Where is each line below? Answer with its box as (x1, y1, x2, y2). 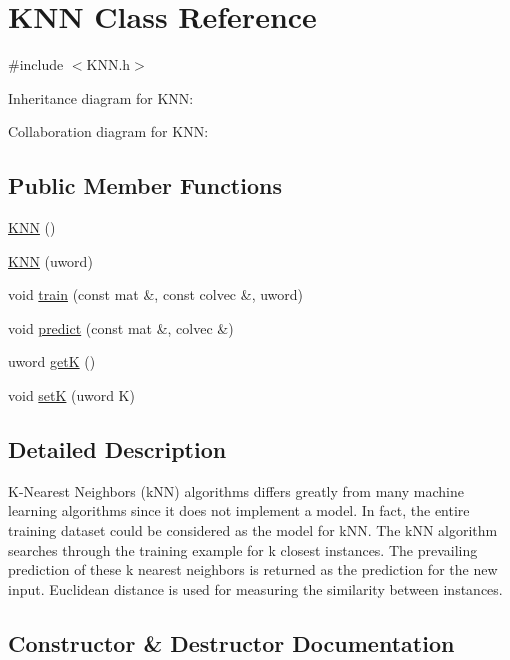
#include (8, 54, 64, 75)
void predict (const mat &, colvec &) (8, 317, 234, 338)
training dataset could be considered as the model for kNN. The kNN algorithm (8, 520, 498, 541)
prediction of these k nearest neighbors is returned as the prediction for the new (8, 559, 498, 580)
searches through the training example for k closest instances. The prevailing (8, 539, 478, 560)
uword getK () (8, 351, 96, 372)
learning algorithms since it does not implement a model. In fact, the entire (8, 500, 470, 521)
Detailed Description (8, 434, 227, 465)
